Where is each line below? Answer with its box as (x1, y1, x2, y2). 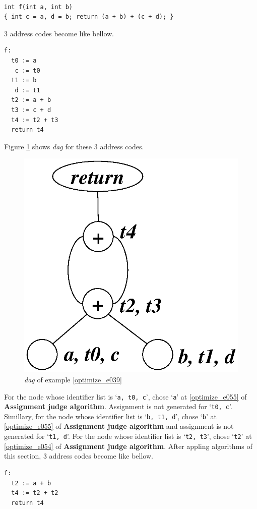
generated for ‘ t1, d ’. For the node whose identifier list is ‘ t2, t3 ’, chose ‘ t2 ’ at (4, 431, 252, 441)
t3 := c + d (11, 106, 51, 114)
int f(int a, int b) (4, 3, 73, 11)
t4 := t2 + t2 (11, 489, 58, 497)
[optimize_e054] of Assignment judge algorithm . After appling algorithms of (4, 440, 252, 451)
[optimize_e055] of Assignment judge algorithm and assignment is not (4, 421, 234, 431)
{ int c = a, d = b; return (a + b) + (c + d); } (4, 13, 174, 21)
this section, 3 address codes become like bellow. (4, 450, 153, 461)
